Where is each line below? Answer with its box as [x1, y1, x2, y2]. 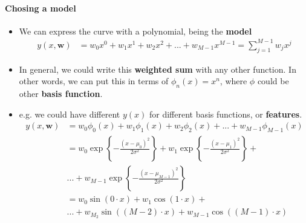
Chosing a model [5, 1, 76, 14]
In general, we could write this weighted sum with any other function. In [19, 62, 296, 75]
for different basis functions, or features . [149, 107, 302, 120]
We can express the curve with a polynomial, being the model [19, 24, 252, 37]
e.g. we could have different [19, 107, 120, 120]
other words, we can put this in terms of [19, 75, 169, 87]
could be [257, 75, 289, 87]
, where [220, 75, 247, 87]
